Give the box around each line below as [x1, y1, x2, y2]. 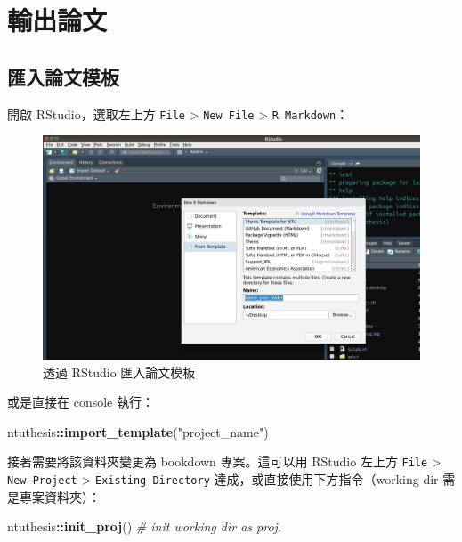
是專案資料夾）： [7, 487, 101, 506]
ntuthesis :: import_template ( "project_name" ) [7, 422, 269, 441]
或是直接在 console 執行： [7, 392, 154, 411]
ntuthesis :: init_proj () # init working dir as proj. [7, 517, 282, 536]
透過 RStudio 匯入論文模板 [43, 362, 196, 381]
